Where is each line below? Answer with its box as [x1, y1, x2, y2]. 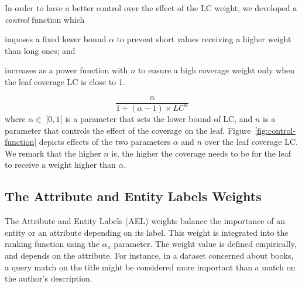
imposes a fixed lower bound [5, 33, 107, 45]
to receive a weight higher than [5, 158, 116, 171]
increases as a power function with [5, 64, 128, 76]
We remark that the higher [5, 147, 101, 159]
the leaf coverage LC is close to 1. [5, 75, 125, 87]
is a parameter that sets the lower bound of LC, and [65, 112, 253, 124]
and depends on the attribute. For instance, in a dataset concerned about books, [5, 249, 294, 261]
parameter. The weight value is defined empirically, [114, 238, 297, 250]
